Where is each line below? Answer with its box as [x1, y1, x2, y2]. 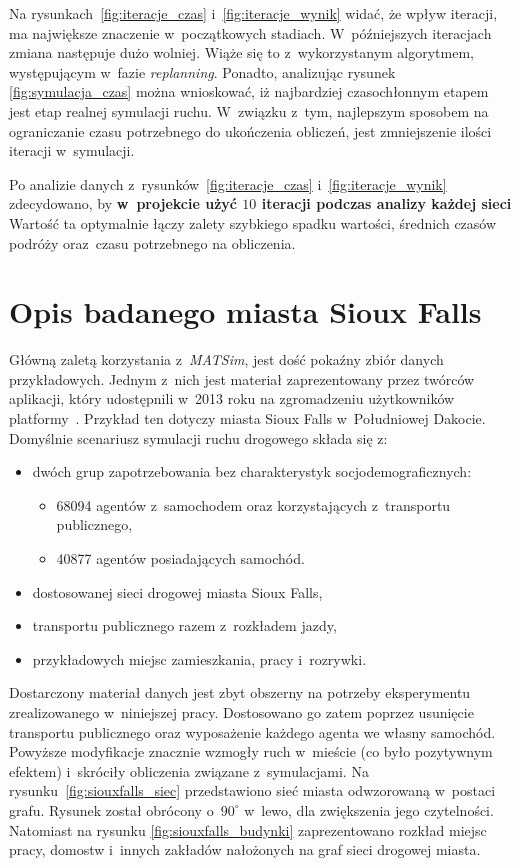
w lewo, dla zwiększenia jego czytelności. [244, 799, 494, 820]
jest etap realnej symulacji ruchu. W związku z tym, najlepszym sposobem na [9, 100, 489, 121]
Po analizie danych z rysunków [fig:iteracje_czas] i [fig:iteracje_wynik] [9, 173, 447, 194]
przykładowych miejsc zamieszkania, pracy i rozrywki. [32, 648, 367, 669]
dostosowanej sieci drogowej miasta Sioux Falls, [32, 581, 323, 602]
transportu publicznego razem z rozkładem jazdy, [32, 615, 337, 636]
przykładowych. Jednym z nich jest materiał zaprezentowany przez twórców [9, 368, 475, 389]
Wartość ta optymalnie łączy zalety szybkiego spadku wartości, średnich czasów [9, 212, 497, 233]
